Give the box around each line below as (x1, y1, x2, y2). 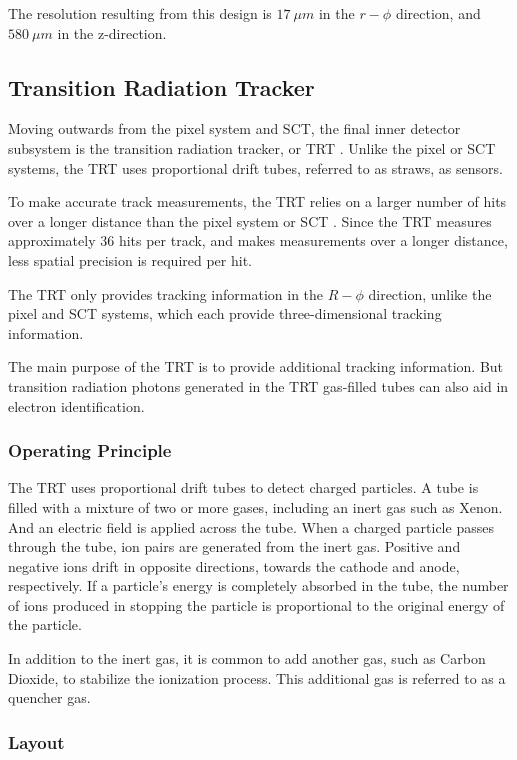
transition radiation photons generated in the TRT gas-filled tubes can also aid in (8, 375, 509, 396)
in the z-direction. (57, 22, 167, 43)
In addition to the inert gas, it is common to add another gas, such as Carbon (8, 648, 486, 669)
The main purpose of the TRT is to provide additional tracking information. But (8, 356, 504, 377)
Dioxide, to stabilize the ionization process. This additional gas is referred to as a (8, 667, 506, 688)
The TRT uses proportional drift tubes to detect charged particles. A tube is (8, 477, 479, 498)
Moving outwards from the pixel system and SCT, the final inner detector (8, 118, 461, 139)
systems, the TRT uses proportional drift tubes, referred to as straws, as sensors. (8, 157, 503, 178)
